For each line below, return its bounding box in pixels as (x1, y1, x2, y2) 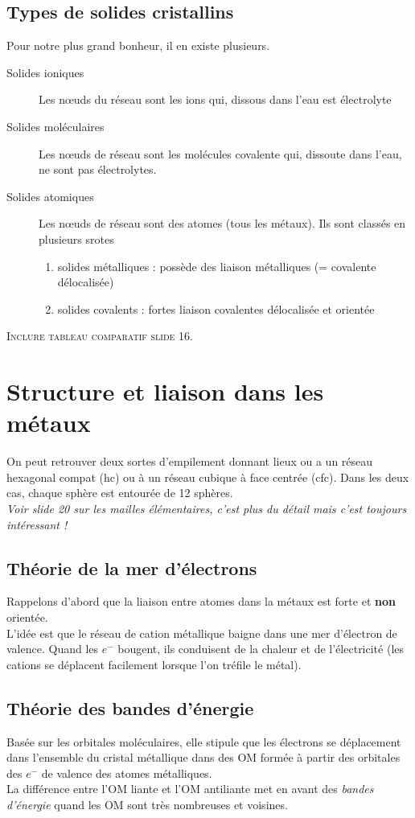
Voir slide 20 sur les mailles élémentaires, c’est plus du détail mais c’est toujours (6, 500, 407, 517)
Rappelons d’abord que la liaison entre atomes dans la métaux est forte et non (6, 593, 396, 610)
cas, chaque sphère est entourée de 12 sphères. (6, 484, 233, 501)
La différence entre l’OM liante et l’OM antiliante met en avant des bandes (6, 780, 374, 797)
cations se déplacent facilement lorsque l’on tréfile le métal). (6, 656, 302, 672)
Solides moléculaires (6, 117, 105, 134)
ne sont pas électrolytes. (39, 161, 157, 178)
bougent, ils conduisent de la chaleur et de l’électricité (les (117, 640, 405, 657)
